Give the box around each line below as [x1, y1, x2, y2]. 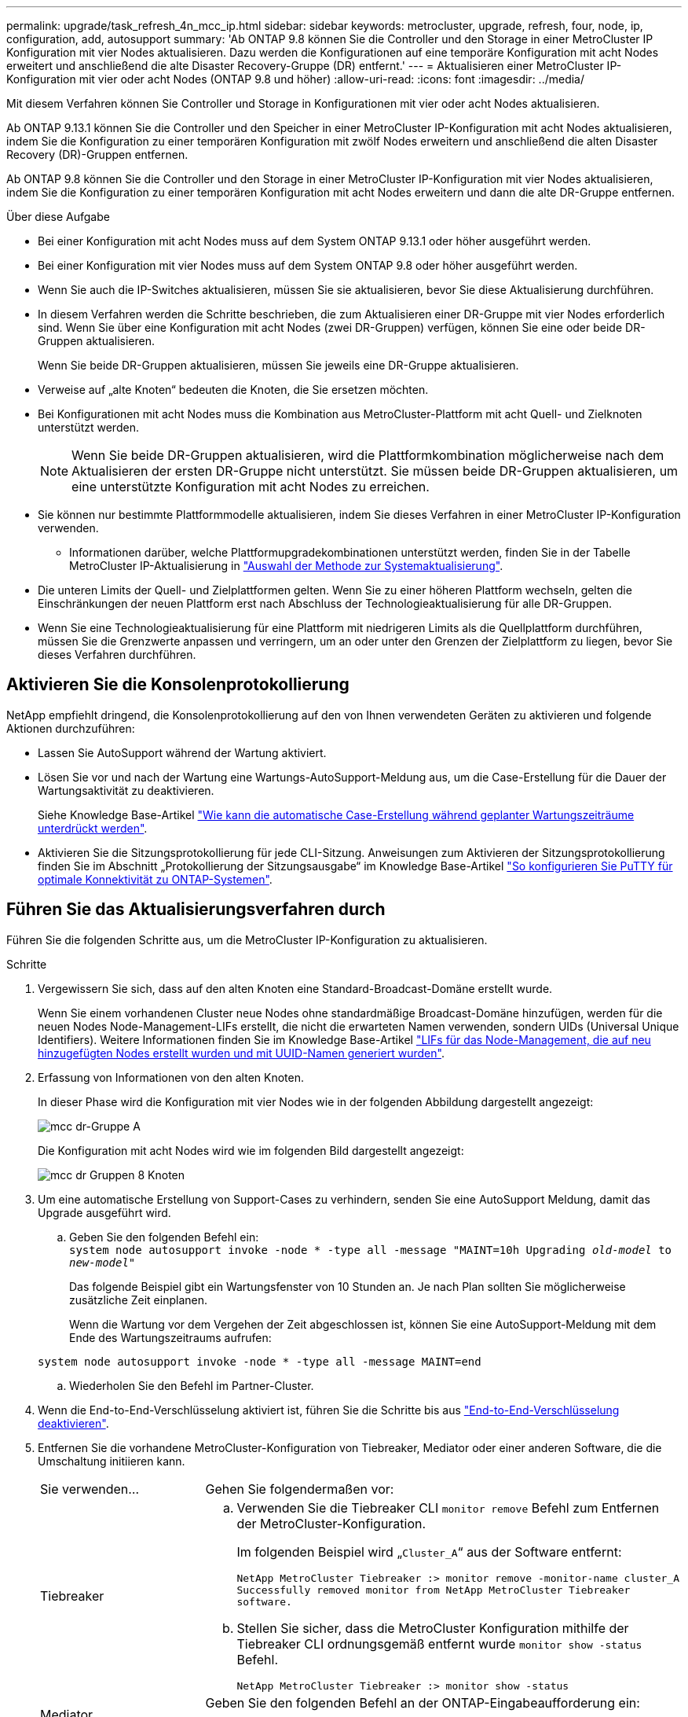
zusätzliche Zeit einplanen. [69, 1292, 207, 1307]
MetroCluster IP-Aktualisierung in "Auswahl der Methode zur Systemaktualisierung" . [69, 559, 503, 572]
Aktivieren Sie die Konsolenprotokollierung [6, 675, 349, 695]
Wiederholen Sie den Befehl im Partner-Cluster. [69, 1378, 314, 1392]
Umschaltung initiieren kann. [38, 1454, 185, 1468]
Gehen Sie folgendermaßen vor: [205, 1480, 394, 1497]
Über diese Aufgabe [6, 210, 110, 223]
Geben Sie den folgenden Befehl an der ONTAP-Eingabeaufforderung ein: [205, 1694, 640, 1711]
